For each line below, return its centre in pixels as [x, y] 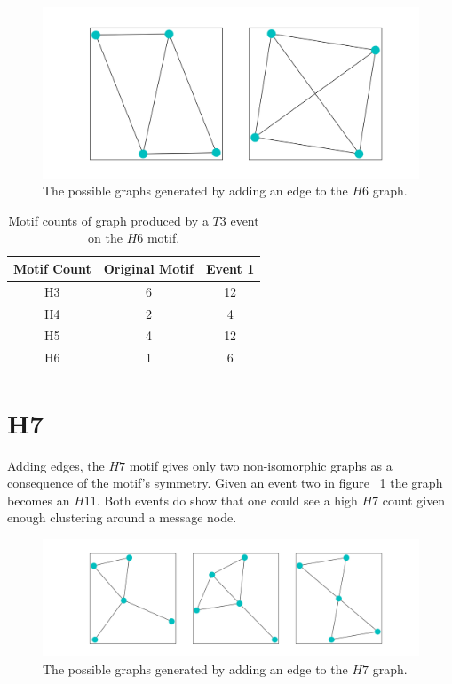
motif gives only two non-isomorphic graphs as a [261, 465]
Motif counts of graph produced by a [108, 220]
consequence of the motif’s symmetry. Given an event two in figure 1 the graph [225, 483]
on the [105, 238]
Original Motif [149, 268]
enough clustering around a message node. [122, 517]
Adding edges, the [56, 465]
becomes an [39, 500]
